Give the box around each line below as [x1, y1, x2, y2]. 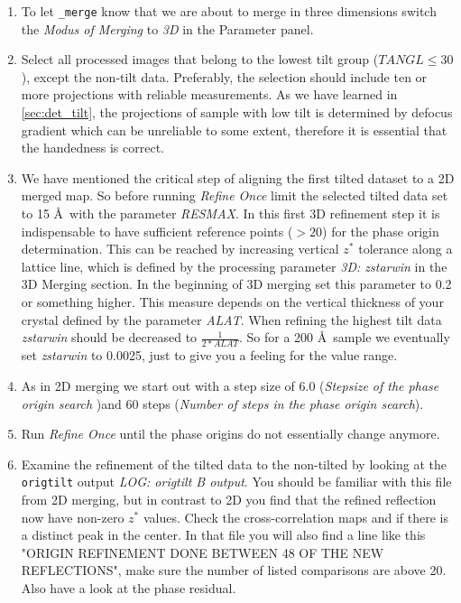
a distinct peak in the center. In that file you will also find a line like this [21, 525, 426, 544]
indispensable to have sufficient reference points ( [21, 221, 293, 240]
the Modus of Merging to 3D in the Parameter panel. [21, 19, 314, 38]
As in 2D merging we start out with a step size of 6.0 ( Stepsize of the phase [21, 376, 439, 395]
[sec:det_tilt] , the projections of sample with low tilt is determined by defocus [21, 103, 453, 122]
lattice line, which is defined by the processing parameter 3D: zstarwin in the [21, 256, 447, 275]
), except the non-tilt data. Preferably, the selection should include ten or [21, 67, 428, 86]
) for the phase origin [322, 221, 439, 240]
